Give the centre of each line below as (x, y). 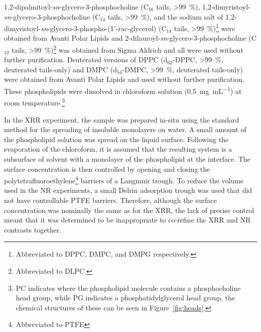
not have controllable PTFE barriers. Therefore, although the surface (110, 200)
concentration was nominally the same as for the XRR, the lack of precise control (129, 210)
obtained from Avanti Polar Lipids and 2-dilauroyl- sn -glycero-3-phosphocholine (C (130, 38)
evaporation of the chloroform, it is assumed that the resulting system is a (118, 149)
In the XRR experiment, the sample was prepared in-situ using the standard (122, 119)
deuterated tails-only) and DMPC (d (60, 69)
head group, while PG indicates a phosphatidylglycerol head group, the (125, 298)
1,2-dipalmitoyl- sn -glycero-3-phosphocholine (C (76, 7)
